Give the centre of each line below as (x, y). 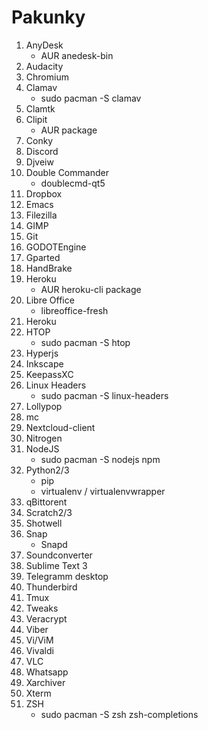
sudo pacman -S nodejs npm (100, 459)
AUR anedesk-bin (77, 55)
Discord (42, 151)
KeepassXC (49, 374)
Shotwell (44, 523)
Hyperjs (42, 353)
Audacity (44, 66)
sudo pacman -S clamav (91, 98)
